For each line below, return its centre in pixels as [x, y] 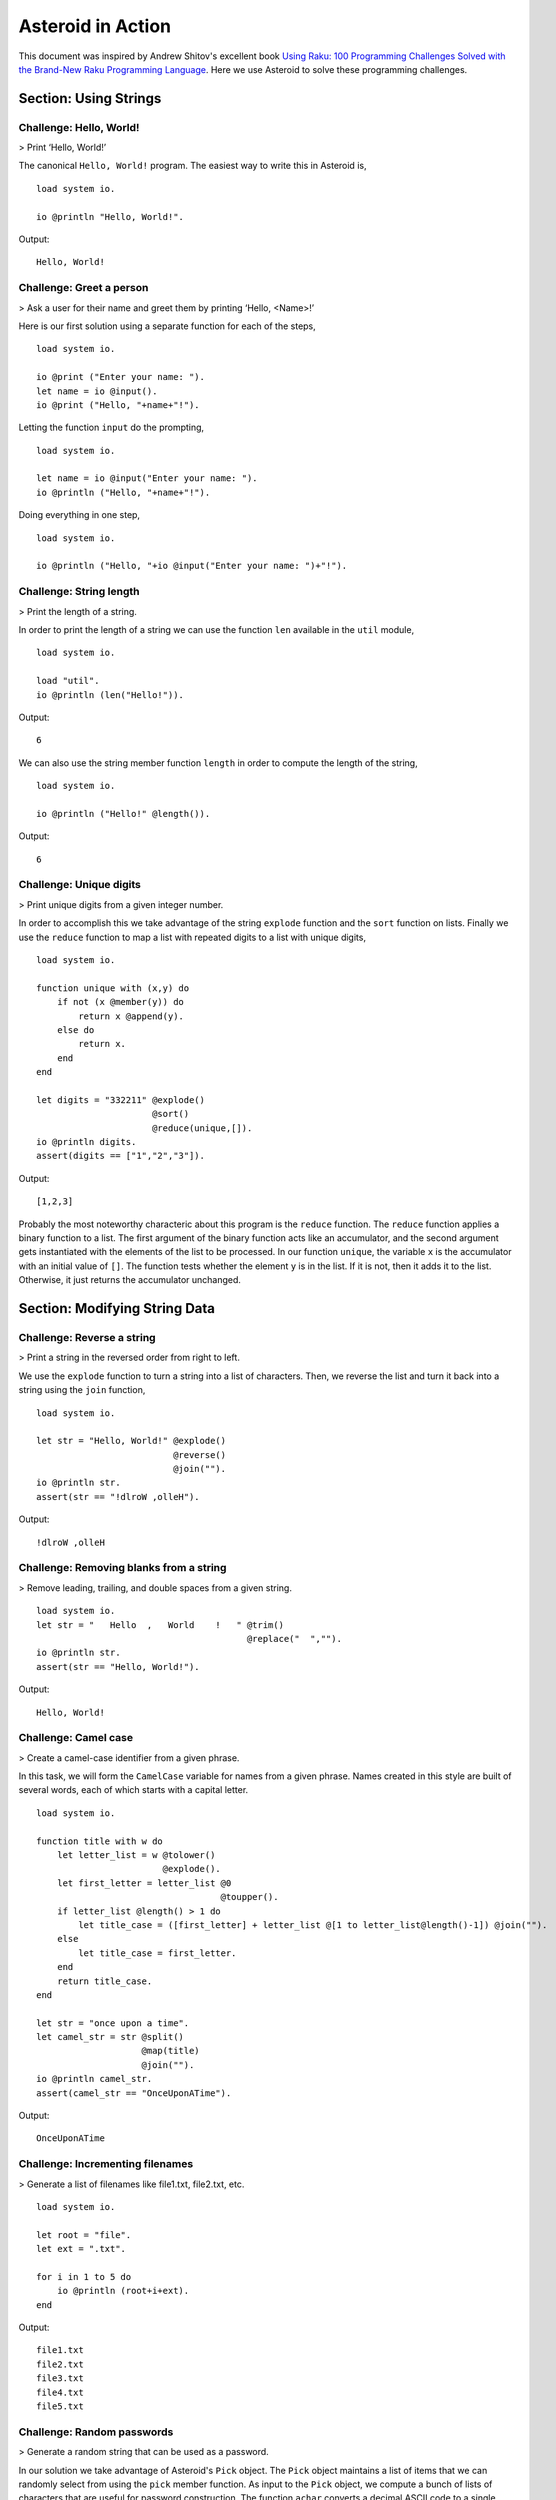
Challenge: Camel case [76, 1738]
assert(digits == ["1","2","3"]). [120, 1156]
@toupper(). [249, 1897]
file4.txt [60, 2392]
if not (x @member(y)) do [120, 1002]
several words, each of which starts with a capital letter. [133, 1790]
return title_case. [104, 1981]
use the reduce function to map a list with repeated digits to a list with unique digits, [192, 937]
